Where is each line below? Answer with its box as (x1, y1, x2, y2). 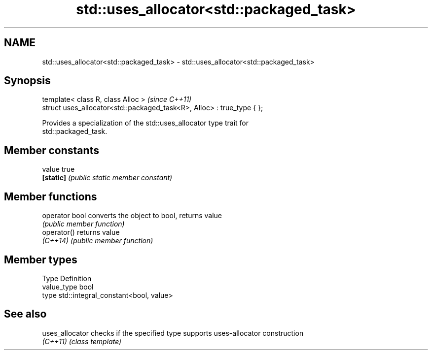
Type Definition (42, 274, 92, 283)
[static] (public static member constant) (42, 173, 173, 182)
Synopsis (4, 74, 51, 87)
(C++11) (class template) (42, 337, 122, 346)
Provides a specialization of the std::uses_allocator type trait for (42, 119, 249, 128)
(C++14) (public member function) (42, 236, 153, 245)
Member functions (4, 190, 97, 203)
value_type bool (42, 282, 94, 291)
